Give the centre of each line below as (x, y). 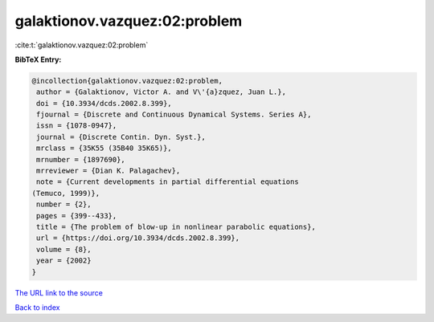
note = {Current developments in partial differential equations (168, 182)
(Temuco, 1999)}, (66, 193)
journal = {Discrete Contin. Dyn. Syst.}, (121, 137)
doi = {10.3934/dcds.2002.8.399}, (104, 103)
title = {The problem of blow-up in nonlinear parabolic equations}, (176, 227)
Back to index (37, 307)
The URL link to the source (59, 292)
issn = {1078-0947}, (77, 126)
